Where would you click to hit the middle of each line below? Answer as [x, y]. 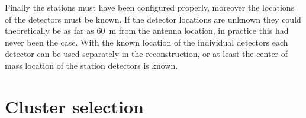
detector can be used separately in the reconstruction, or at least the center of [146, 54]
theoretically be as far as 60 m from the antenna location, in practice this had [147, 31]
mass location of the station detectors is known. [91, 65]
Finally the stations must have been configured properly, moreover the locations [150, 7]
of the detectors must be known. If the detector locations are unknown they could [153, 19]
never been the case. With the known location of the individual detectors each [146, 42]
